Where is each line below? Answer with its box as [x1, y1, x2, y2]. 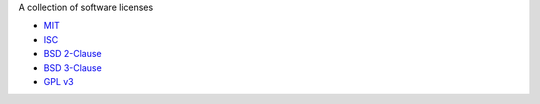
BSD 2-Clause [43, 48, 102, 60]
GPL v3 [43, 75, 74, 87]
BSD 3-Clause [43, 61, 102, 74]
